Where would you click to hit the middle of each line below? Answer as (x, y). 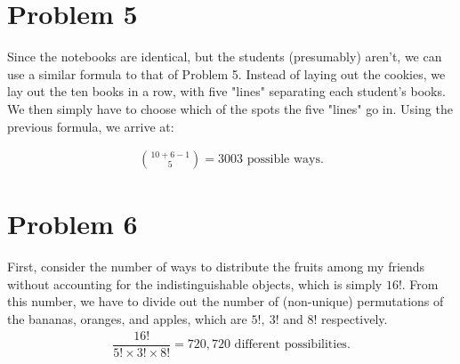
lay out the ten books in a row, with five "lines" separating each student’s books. (226, 91)
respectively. (355, 319)
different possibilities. (292, 345)
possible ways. (285, 160)
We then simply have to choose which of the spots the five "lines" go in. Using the (230, 108)
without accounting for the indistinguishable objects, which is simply (195, 283)
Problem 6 (73, 224)
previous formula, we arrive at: (91, 126)
